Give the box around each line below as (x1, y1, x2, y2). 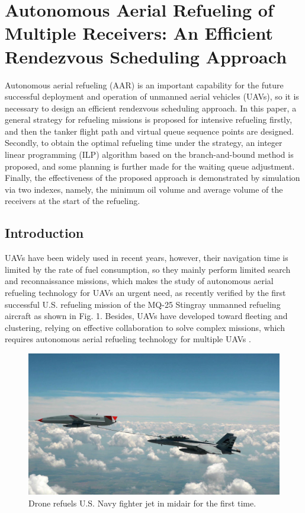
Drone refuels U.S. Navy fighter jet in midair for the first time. (28, 497, 256, 509)
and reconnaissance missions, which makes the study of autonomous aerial (5, 275, 274, 287)
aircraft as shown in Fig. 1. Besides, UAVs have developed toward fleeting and (5, 310, 288, 322)
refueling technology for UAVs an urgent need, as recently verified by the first (5, 286, 286, 299)
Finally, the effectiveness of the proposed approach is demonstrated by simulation (5, 171, 300, 184)
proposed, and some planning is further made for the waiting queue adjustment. (5, 160, 295, 172)
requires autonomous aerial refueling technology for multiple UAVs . (5, 333, 251, 345)
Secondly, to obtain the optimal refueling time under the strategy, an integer (5, 136, 282, 149)
